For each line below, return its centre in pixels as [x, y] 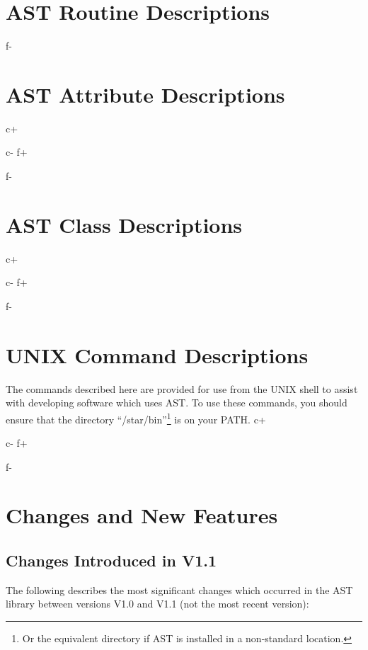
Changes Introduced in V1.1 [111, 560]
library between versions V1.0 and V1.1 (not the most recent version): [157, 604]
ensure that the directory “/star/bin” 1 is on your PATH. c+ [136, 418]
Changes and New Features [142, 515]
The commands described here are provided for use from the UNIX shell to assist [182, 388]
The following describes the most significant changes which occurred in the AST [179, 589]
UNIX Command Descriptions [157, 354]
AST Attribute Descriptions [145, 94]
